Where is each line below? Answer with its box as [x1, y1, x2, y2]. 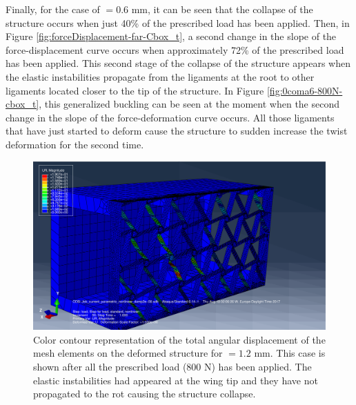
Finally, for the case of [6, 2, 100, 16]
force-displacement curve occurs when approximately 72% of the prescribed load [6, 42, 344, 57]
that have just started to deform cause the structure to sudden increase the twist [6, 124, 348, 138]
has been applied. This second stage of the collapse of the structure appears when [6, 56, 350, 70]
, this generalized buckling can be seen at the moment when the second [39, 97, 340, 111]
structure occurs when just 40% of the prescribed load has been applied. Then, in [6, 15, 350, 30]
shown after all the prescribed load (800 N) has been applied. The [33, 359, 312, 374]
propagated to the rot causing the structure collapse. [33, 386, 256, 401]
